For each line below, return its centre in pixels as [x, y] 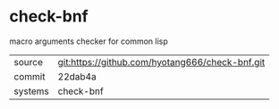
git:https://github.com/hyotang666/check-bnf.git [161, 62]
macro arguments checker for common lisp [89, 41]
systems [31, 91]
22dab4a [77, 76]
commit [30, 76]
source [28, 62]
